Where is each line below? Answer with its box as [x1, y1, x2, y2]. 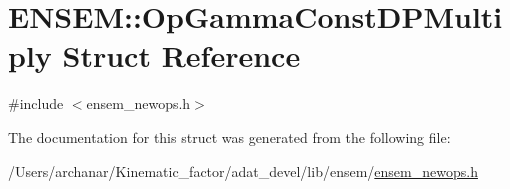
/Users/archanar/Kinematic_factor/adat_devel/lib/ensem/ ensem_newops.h [8, 160, 478, 181]
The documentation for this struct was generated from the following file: [8, 126, 451, 147]
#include [8, 93, 64, 114]
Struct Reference [62, 35, 301, 76]
